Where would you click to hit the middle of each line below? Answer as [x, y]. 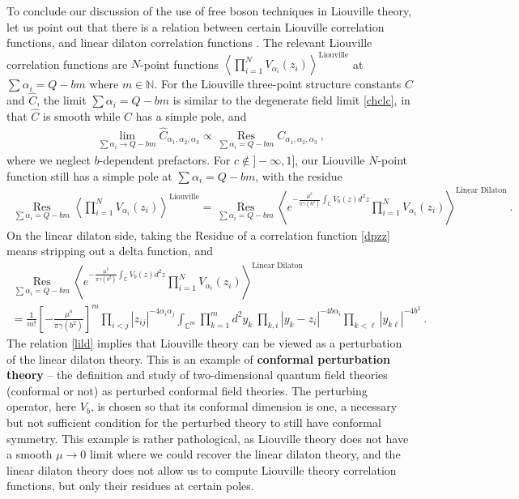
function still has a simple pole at [89, 175]
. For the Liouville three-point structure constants [278, 84]
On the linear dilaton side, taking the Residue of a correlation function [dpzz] [198, 235]
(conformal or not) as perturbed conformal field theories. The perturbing [187, 390]
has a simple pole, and [191, 115]
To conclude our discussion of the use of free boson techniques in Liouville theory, [209, 11]
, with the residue [299, 175]
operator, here [42, 406]
